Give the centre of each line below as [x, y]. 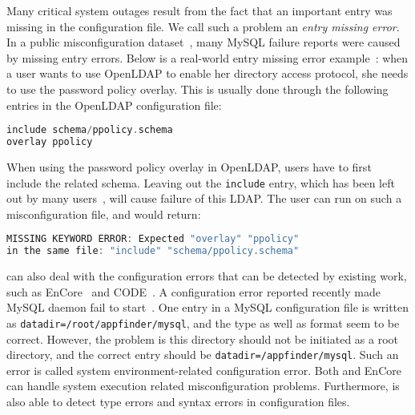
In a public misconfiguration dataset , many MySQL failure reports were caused [203, 42]
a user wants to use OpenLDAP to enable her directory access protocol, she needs [207, 73]
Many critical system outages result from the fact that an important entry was [199, 10]
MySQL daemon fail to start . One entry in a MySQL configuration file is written [208, 307]
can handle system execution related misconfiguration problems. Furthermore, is [203, 386]
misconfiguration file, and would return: [104, 214]
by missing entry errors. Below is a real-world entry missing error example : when [207, 57]
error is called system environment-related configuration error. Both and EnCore [204, 370]
